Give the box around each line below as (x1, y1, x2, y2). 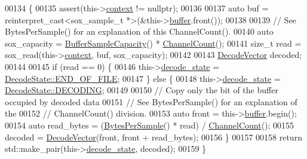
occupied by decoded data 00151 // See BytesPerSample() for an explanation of (5, 95, 297, 108)
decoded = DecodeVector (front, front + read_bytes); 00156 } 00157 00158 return (5, 130, 302, 143)
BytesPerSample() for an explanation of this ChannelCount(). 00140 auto (5, 25, 274, 38)
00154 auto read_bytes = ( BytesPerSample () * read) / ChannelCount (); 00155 (5, 118, 294, 131)
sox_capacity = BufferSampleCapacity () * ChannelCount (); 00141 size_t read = (5, 36, 302, 49)
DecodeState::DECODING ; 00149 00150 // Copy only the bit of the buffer (5, 84, 278, 96)
